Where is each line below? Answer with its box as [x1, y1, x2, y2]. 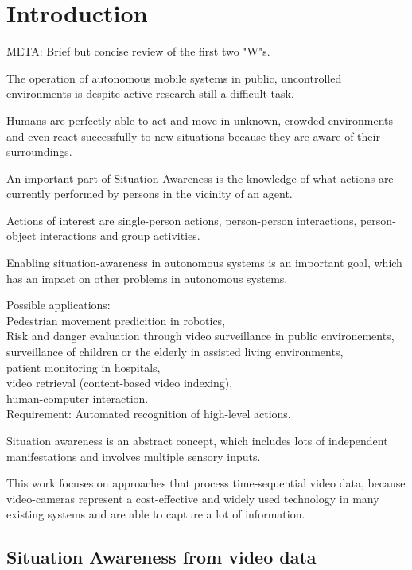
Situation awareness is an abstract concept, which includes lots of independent [6, 432, 388, 448]
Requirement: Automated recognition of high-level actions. [6, 405, 291, 422]
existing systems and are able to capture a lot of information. [6, 506, 305, 522]
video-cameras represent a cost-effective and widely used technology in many [6, 490, 379, 506]
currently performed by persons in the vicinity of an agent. [6, 185, 293, 202]
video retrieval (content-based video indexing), [6, 374, 233, 391]
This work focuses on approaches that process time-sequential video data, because [6, 475, 406, 491]
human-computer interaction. [6, 390, 149, 406]
